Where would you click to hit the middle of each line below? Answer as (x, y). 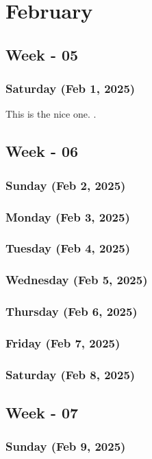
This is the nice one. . (51, 114)
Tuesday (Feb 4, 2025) (68, 248)
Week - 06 (42, 151)
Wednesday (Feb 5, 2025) (77, 280)
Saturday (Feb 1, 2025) (71, 88)
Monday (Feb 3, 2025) (68, 216)
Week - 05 (42, 54)
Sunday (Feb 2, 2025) (66, 185)
